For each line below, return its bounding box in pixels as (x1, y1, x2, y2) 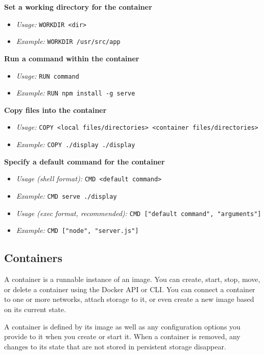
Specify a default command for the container (4, 156, 165, 167)
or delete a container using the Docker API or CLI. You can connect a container (4, 283, 255, 294)
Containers (4, 250, 63, 266)
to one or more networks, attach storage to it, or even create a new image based (4, 294, 254, 304)
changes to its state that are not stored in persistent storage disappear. (4, 341, 226, 351)
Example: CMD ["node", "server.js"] (16, 225, 139, 235)
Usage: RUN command (16, 70, 79, 81)
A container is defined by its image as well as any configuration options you (4, 321, 241, 332)
